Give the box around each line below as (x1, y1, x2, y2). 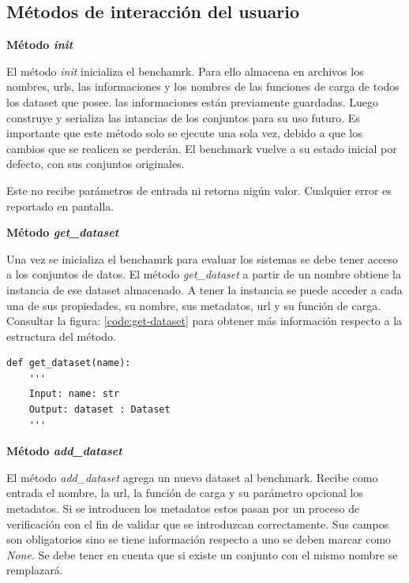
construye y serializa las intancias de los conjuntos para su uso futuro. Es (6, 109, 360, 125)
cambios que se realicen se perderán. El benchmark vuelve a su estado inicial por (6, 140, 397, 156)
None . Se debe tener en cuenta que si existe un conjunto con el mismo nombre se (6, 546, 398, 562)
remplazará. (6, 562, 63, 578)
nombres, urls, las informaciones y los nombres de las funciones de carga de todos (6, 78, 400, 95)
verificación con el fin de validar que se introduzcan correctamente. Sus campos (6, 515, 389, 532)
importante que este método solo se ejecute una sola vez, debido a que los (6, 125, 362, 141)
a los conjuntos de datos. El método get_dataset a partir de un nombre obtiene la (6, 266, 401, 282)
